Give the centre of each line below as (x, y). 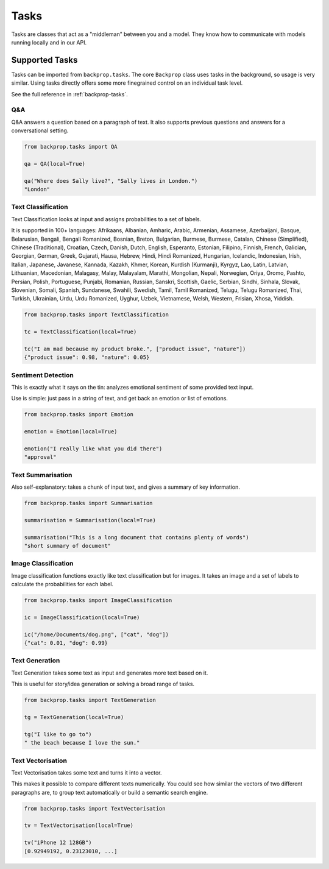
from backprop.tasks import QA (71, 147)
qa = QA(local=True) (55, 164)
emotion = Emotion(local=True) (71, 432)
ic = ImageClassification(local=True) (82, 617)
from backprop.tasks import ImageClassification (98, 601)
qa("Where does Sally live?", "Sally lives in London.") (111, 181)
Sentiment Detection (43, 375)
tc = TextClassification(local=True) (80, 332)
